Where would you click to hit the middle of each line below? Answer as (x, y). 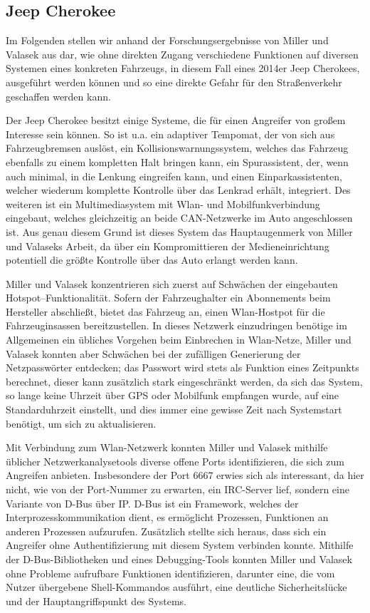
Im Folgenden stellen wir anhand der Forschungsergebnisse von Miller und (167, 40)
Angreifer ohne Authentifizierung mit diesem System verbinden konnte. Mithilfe (180, 545)
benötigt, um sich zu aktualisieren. (81, 423)
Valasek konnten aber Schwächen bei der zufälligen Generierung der (153, 353)
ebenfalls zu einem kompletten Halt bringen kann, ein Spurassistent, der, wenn (177, 161)
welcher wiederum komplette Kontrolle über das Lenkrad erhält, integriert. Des (178, 190)
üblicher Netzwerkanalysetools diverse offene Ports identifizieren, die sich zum (175, 461)
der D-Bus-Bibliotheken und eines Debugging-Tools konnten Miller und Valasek (179, 558)
